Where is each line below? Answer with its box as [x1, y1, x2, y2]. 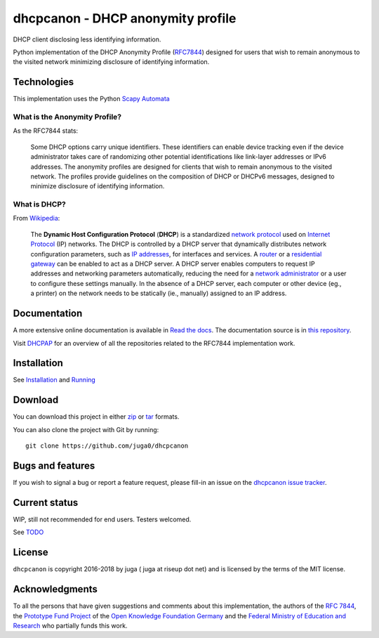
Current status [13, 496, 79, 509]
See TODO [13, 528, 44, 537]
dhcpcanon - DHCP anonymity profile [13, 11, 237, 26]
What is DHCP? [13, 200, 66, 209]
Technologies [13, 76, 74, 88]
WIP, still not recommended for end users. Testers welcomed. [13, 515, 192, 523]
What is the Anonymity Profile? [13, 112, 122, 122]
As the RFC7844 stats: [13, 126, 79, 135]
